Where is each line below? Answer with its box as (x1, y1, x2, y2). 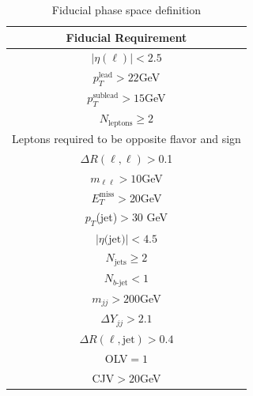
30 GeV (131, 209, 168, 225)
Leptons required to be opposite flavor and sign (12, 130, 241, 147)
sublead (93, 92, 119, 100)
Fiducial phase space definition (51, 2, 202, 17)
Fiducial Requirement (66, 28, 187, 45)
